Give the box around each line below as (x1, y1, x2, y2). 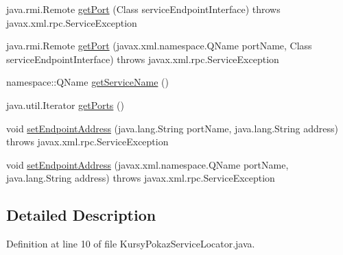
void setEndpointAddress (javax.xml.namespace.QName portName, (6, 157, 289, 171)
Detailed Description (6, 204, 156, 226)
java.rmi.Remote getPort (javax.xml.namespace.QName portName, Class (6, 38, 312, 53)
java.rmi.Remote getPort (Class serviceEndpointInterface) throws (6, 2, 281, 16)
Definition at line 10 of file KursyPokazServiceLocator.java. (6, 236, 255, 251)
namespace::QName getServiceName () (6, 75, 169, 89)
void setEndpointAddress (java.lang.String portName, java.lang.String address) (6, 121, 338, 135)
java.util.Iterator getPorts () (6, 97, 124, 112)
